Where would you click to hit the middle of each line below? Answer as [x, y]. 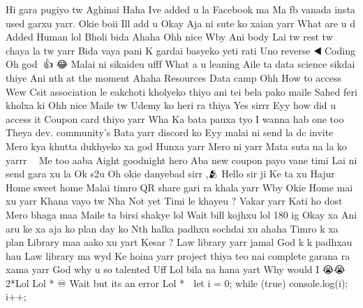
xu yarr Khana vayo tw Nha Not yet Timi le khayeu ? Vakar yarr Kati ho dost [174, 201]
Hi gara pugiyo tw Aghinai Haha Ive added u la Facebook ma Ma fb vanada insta [180, 9]
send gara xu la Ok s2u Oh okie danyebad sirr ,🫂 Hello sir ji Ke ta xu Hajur [170, 174]
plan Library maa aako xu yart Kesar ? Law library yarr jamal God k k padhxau [179, 242]
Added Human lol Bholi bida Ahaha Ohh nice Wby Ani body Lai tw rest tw [169, 37]
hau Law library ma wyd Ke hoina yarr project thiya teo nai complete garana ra [178, 255]
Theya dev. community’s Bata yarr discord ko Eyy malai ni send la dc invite [170, 132]
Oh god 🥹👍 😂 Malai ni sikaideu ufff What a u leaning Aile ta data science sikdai [180, 64]
